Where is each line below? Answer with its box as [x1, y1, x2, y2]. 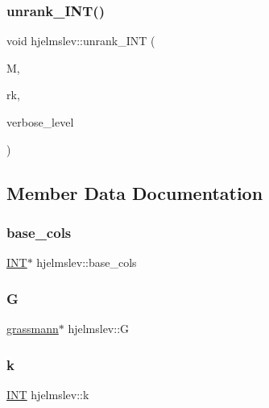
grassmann [6, 320, 59, 336]
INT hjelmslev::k [6, 385, 89, 402]
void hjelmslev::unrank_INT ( [6, 32, 155, 49]
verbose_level [6, 114, 74, 130]
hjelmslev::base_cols [36, 254, 137, 271]
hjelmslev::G [68, 320, 130, 336]
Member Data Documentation [6, 180, 263, 205]
